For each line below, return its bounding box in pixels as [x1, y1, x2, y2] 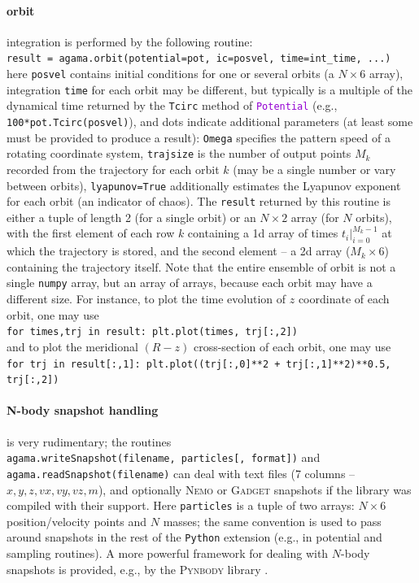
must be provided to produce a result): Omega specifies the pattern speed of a [7, 128, 391, 146]
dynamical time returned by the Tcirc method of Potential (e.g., [7, 97, 338, 114]
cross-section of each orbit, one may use [193, 337, 391, 355]
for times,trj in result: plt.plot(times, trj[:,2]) [7, 326, 298, 338]
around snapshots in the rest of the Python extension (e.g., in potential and [7, 529, 382, 546]
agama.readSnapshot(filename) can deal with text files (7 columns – [7, 464, 356, 481]
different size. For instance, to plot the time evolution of [7, 290, 286, 307]
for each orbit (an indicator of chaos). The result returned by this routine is [7, 193, 391, 210]
